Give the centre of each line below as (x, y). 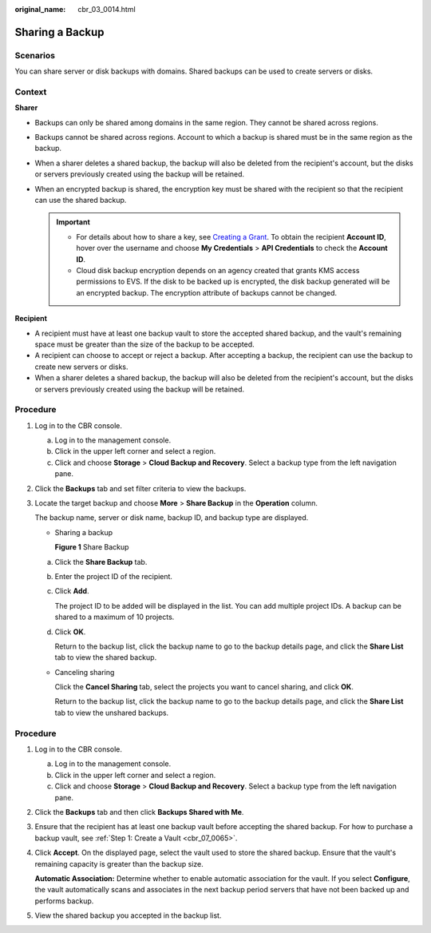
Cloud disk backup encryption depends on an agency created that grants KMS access (218, 270)
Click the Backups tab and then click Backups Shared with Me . (139, 812)
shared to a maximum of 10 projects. (115, 617)
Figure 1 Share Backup (92, 547)
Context (31, 92)
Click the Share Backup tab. (101, 562)
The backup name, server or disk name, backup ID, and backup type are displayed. (172, 518)
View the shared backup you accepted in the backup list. (128, 915)
